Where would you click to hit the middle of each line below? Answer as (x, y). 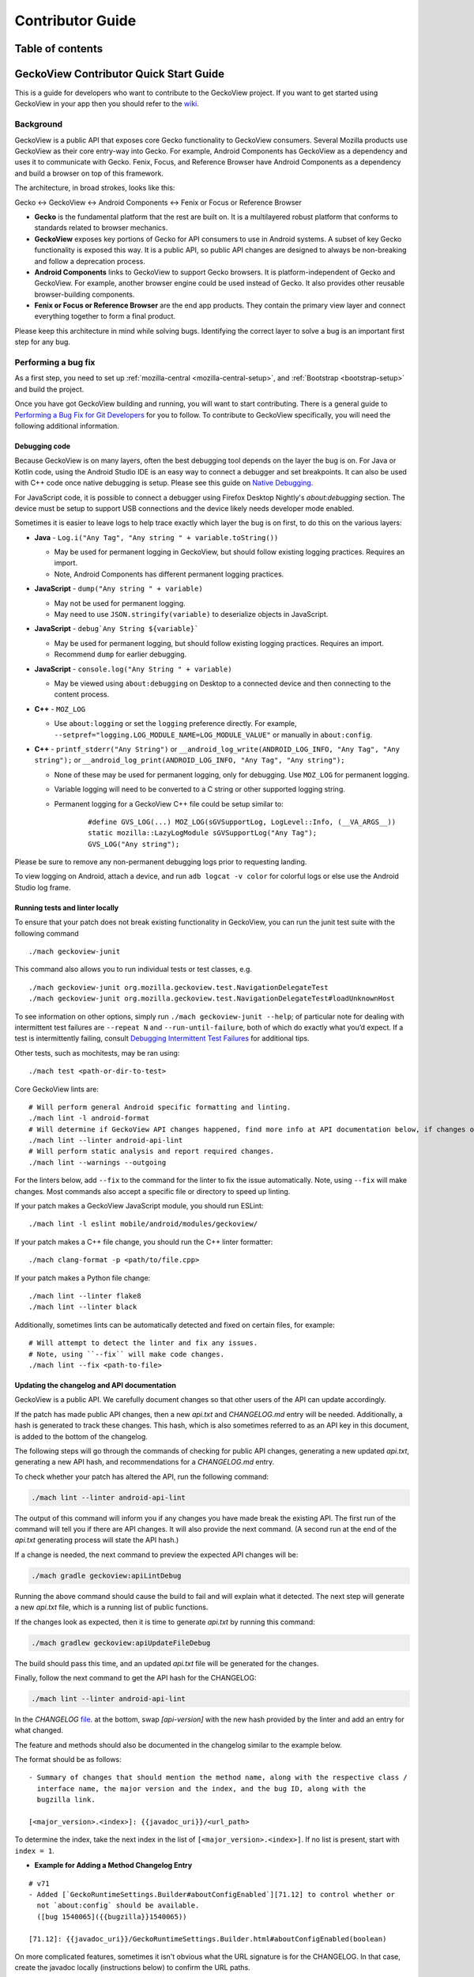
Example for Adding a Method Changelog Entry (113, 1865)
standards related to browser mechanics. (101, 228)
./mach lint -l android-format (89, 1118)
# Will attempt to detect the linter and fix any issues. (143, 1343)
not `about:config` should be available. (118, 1905)
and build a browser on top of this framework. (89, 173)
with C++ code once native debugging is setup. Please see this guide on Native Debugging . (164, 483)
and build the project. (49, 389)
